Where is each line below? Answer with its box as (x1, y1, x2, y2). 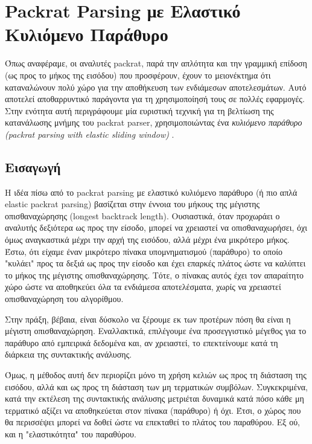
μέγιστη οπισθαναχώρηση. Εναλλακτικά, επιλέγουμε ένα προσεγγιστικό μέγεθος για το (5, 324, 307, 337)
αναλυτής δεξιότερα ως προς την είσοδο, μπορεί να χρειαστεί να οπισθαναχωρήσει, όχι (5, 221, 307, 234)
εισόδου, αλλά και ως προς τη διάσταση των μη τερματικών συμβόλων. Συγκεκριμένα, (5, 380, 308, 393)
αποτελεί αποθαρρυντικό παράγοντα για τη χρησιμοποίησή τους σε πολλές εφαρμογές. (5, 92, 305, 105)
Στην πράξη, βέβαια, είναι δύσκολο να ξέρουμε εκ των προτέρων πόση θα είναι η (5, 312, 291, 325)
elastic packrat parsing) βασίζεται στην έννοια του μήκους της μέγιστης (5, 198, 260, 210)
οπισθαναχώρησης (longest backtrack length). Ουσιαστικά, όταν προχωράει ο (5, 209, 280, 222)
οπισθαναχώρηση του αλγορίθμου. (5, 292, 124, 305)
